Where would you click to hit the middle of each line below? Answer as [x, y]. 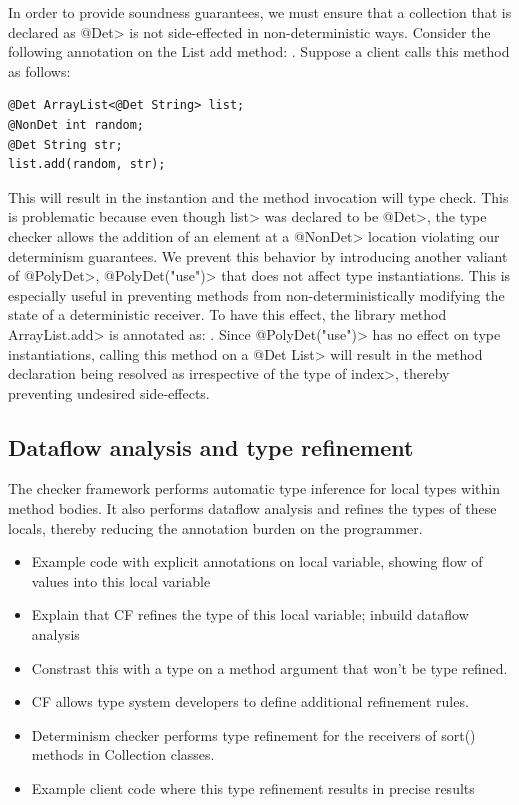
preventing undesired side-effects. [109, 392]
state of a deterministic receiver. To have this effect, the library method [227, 314]
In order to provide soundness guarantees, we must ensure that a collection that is [260, 12]
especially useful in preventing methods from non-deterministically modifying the [256, 294]
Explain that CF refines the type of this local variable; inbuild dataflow [250, 614]
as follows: [39, 70]
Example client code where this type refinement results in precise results [253, 788]
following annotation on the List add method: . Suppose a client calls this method [259, 51]
